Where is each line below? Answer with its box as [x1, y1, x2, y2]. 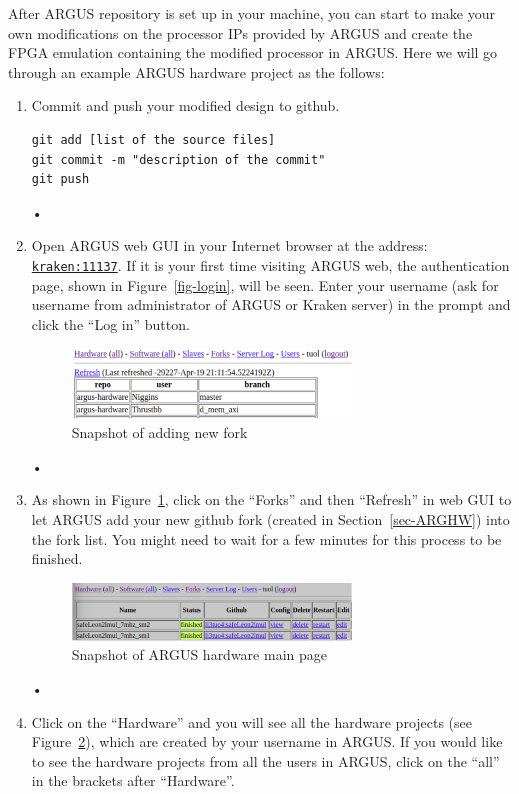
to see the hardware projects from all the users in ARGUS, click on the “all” [31, 750, 500, 771]
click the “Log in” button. [31, 313, 190, 334]
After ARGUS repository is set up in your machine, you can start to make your [8, 3, 495, 23]
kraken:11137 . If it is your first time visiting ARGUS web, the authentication [31, 254, 510, 275]
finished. [31, 548, 83, 569]
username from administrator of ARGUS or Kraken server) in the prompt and [31, 294, 511, 315]
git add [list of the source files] [31, 132, 276, 147]
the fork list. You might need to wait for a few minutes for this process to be [31, 528, 502, 549]
